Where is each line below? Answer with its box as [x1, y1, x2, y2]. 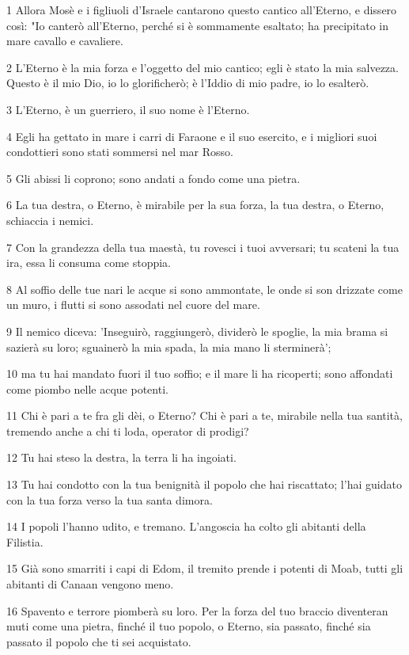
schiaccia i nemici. [6, 211, 94, 228]
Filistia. [6, 533, 44, 550]
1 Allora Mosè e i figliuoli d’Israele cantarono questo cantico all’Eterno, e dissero [6, 2, 397, 17]
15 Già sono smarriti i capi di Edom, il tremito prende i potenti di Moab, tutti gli [6, 560, 403, 577]
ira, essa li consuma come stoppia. [6, 254, 171, 271]
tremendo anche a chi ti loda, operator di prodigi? [6, 422, 249, 439]
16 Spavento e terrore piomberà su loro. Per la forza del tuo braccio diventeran [6, 602, 388, 619]
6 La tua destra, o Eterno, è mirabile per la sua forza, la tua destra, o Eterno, [6, 196, 384, 213]
